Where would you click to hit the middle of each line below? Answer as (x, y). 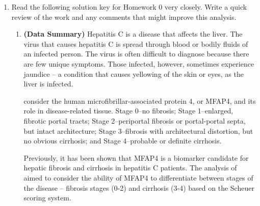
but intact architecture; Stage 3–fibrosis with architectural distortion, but (138, 130)
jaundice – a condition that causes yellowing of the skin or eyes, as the (134, 73)
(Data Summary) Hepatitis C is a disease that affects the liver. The (133, 34)
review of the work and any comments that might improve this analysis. (124, 17)
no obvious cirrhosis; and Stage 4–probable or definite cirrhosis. (123, 141)
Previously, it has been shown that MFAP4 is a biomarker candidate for (136, 157)
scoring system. (47, 198)
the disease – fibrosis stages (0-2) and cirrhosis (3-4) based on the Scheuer (139, 187)
